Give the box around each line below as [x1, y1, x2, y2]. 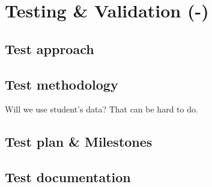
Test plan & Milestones [5, 132, 153, 151]
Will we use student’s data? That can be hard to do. [5, 103, 198, 115]
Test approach [5, 39, 94, 58]
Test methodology [5, 75, 118, 93]
